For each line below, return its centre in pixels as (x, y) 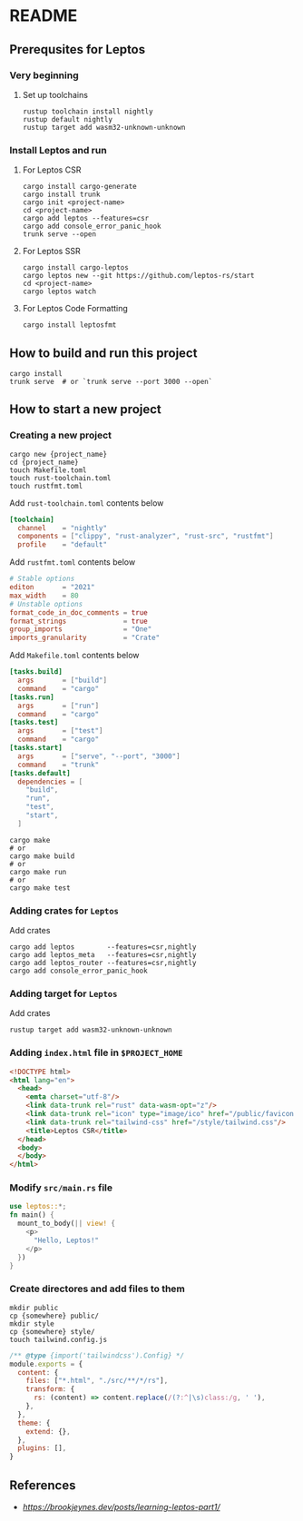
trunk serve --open (59, 234)
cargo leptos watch (59, 291)
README (44, 16)
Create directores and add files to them (98, 1289)
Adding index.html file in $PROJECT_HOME (96, 1052)
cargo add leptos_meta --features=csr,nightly (103, 955)
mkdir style (32, 1323)
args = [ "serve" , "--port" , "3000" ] (99, 756)
